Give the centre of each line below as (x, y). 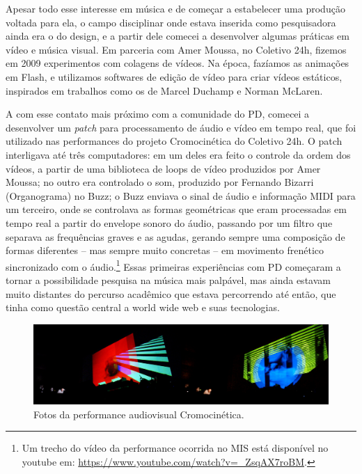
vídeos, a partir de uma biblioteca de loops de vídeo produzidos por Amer (163, 168)
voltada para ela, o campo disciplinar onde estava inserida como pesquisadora (171, 22)
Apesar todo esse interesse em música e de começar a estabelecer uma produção (175, 8)
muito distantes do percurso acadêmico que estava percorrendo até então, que (171, 293)
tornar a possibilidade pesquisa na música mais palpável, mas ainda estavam (168, 279)
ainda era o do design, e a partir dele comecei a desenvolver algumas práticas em (178, 36)
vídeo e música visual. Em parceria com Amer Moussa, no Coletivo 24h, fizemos (176, 49)
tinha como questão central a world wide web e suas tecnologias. (143, 307)
